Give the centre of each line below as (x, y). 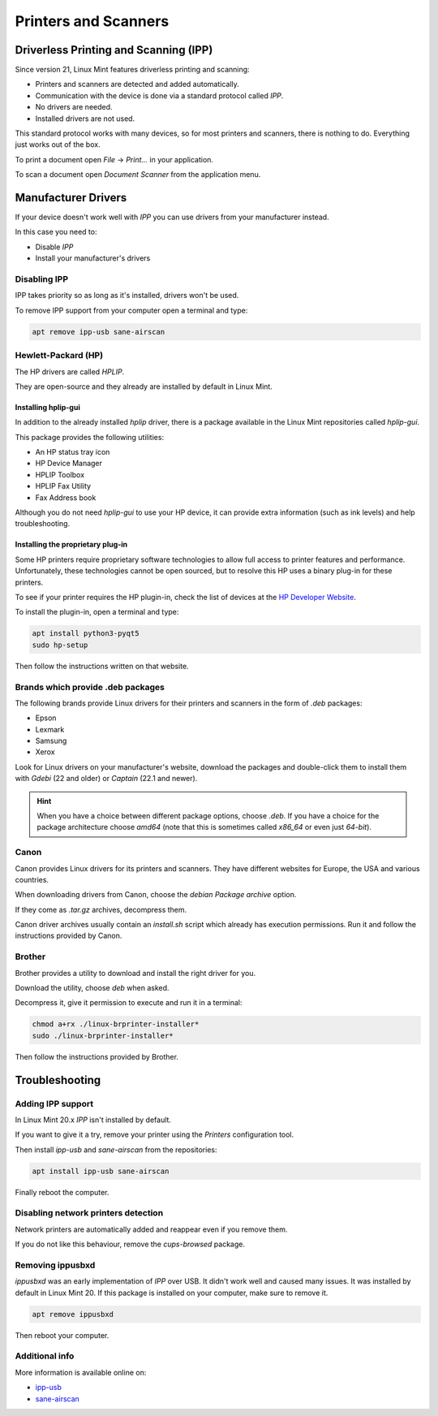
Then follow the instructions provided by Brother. (97, 1056)
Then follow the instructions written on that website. (102, 666)
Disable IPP (54, 247)
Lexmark (50, 729)
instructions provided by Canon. (69, 936)
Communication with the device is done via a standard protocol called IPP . (159, 95)
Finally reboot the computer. (62, 1192)
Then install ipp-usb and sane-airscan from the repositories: (116, 1150)
